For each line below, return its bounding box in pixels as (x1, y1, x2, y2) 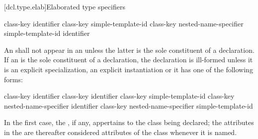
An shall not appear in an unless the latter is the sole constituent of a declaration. (4, 44, 255, 55)
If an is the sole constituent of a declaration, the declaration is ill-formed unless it (4, 54, 253, 65)
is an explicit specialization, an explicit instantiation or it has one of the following (4, 64, 253, 74)
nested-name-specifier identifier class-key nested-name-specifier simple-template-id (4, 100, 253, 111)
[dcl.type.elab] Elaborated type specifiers (4, 1, 125, 11)
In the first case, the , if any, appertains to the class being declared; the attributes (4, 117, 254, 128)
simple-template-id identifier (4, 28, 90, 38)
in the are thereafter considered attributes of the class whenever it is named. (4, 127, 237, 137)
